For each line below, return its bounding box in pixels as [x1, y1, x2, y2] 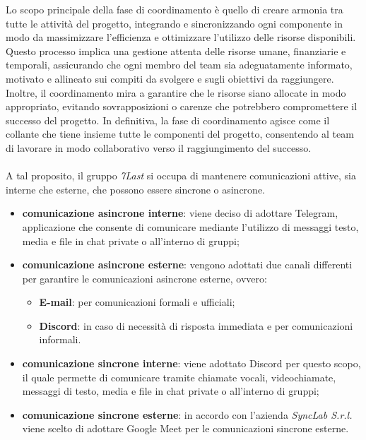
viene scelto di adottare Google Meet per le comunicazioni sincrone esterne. [22, 421, 349, 436]
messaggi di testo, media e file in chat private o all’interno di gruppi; [22, 383, 319, 398]
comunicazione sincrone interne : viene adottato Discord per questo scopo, [22, 356, 361, 371]
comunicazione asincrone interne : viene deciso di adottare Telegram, [22, 206, 338, 220]
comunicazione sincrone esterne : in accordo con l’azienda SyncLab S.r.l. [22, 407, 353, 422]
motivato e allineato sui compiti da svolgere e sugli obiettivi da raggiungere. [6, 71, 334, 85]
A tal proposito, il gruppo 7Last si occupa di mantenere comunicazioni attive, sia [6, 168, 356, 183]
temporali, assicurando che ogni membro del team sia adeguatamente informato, [6, 57, 353, 72]
